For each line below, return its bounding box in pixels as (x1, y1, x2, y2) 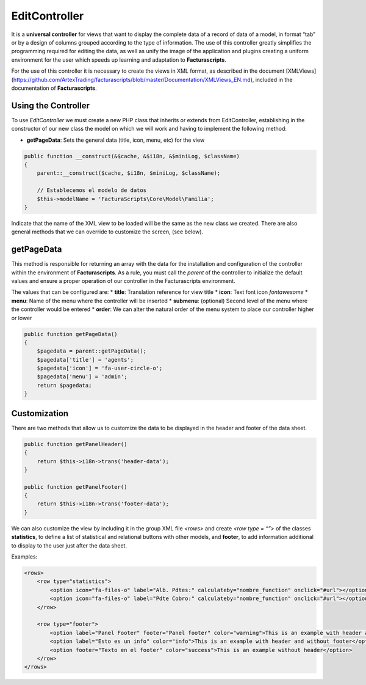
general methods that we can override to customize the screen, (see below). (11, 228, 204, 235)
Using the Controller (11, 100, 90, 111)
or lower (11, 314, 32, 321)
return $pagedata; (37, 382, 92, 389)
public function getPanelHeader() (24, 441, 127, 447)
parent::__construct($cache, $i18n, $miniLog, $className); (37, 170, 221, 177)
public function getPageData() (24, 331, 118, 337)
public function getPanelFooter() (24, 483, 127, 490)
